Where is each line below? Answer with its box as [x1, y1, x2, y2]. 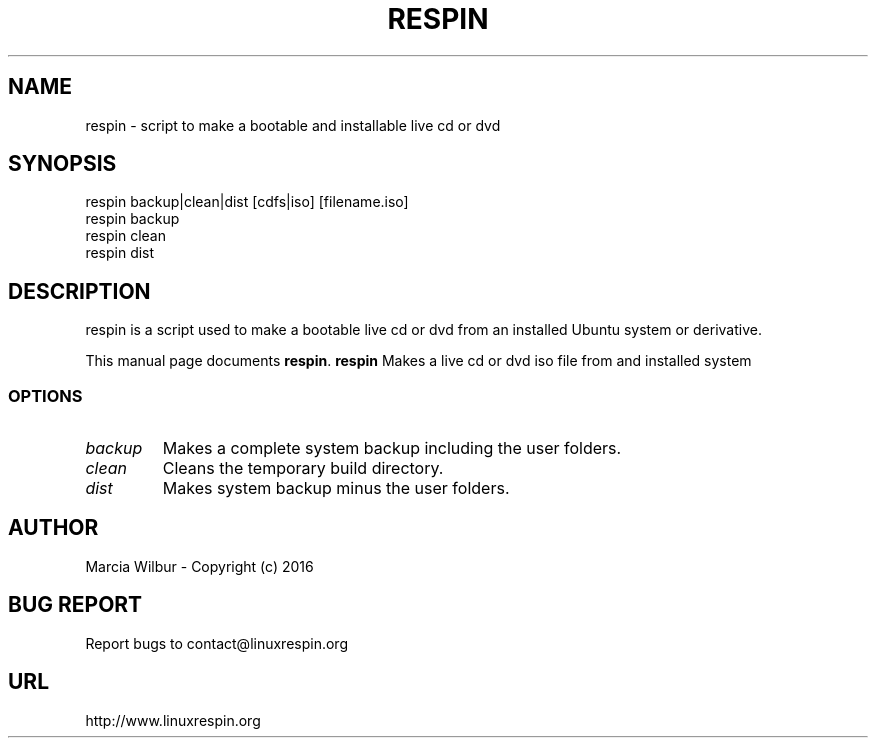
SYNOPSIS [8, 151, 117, 177]
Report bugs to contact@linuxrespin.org [85, 634, 348, 652]
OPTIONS [8, 385, 83, 406]
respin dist [85, 244, 155, 262]
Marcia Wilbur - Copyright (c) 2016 [85, 557, 314, 575]
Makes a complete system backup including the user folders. [162, 438, 622, 459]
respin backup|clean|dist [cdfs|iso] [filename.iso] [85, 193, 409, 211]
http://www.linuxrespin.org [85, 711, 261, 729]
